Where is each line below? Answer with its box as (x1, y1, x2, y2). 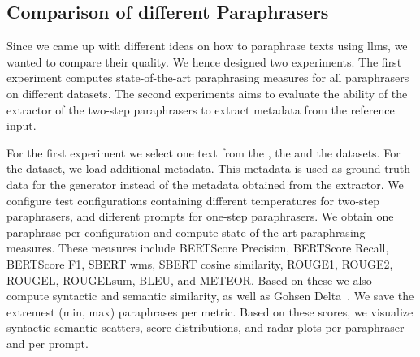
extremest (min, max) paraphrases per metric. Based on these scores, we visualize (6, 303, 414, 320)
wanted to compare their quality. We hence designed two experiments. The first (6, 53, 402, 70)
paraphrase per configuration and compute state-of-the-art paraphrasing (6, 223, 366, 240)
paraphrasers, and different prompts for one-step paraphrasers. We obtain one (6, 208, 394, 225)
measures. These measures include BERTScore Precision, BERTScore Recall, (6, 239, 389, 256)
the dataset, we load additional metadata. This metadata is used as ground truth (6, 160, 411, 177)
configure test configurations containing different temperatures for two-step (6, 191, 380, 209)
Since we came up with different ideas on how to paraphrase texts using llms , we (6, 37, 408, 54)
